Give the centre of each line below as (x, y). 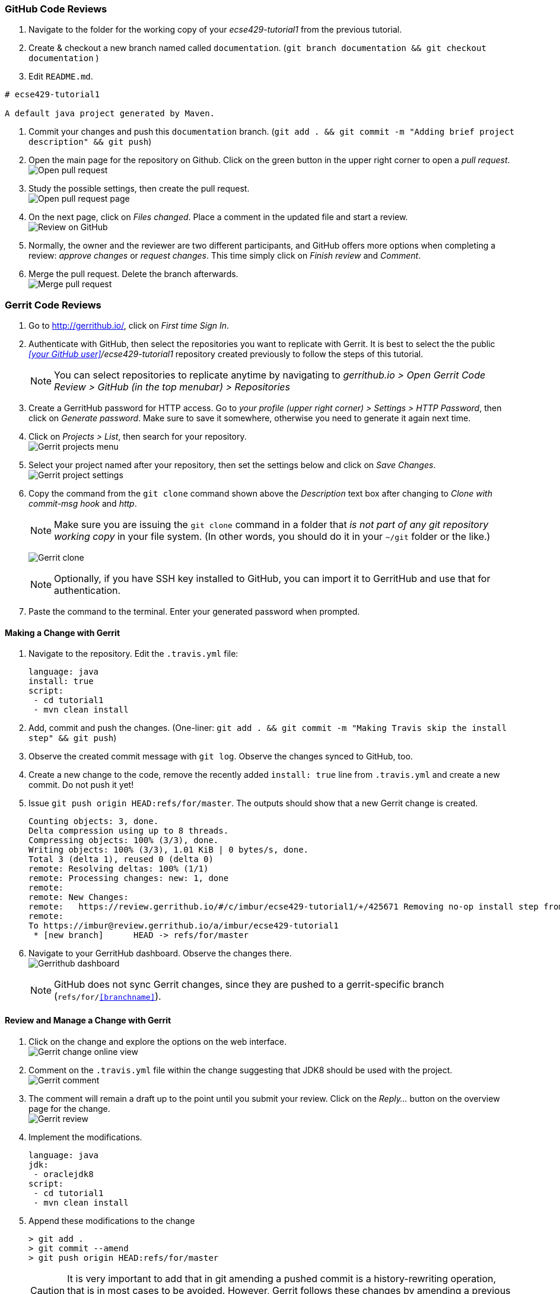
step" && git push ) (73, 738)
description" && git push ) (90, 142)
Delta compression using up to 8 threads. (129, 831)
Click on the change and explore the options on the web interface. (158, 1041)
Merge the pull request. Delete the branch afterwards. (133, 274)
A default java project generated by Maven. (110, 114)
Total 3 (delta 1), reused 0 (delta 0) (121, 859)
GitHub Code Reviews (56, 9)
